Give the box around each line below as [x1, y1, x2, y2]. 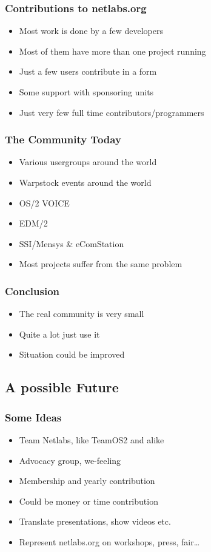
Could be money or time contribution [19, 494, 158, 507]
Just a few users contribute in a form [19, 65, 157, 78]
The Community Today [5, 132, 121, 147]
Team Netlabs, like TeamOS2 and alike [19, 433, 164, 446]
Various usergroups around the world [19, 155, 157, 168]
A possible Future [5, 378, 119, 397]
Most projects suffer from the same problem [19, 257, 183, 270]
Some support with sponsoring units [19, 86, 154, 98]
